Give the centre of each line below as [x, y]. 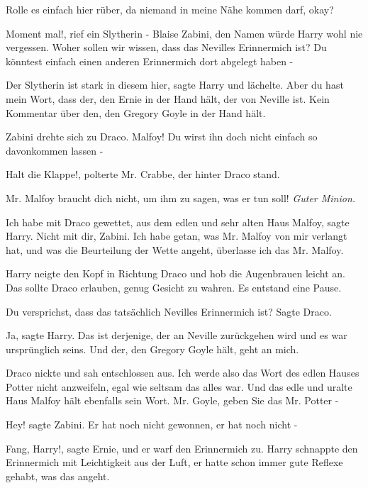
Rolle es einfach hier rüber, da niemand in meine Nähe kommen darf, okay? [170, 9]
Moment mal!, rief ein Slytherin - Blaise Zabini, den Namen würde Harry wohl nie [184, 33]
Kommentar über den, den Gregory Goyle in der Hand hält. [136, 112]
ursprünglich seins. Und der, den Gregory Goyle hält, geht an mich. [152, 349]
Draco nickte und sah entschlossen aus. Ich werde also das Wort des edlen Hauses [183, 373]
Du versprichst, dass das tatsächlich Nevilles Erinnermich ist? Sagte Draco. [169, 311]
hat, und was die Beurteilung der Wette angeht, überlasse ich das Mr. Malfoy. [175, 249]
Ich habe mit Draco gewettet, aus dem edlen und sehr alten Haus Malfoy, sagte [178, 222]
